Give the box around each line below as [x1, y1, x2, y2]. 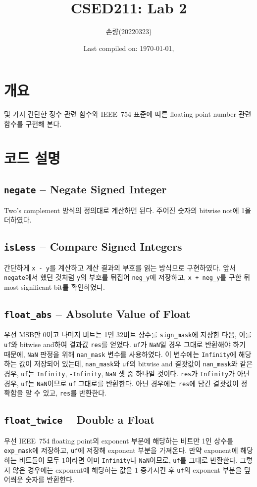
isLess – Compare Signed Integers [4, 239, 182, 254]
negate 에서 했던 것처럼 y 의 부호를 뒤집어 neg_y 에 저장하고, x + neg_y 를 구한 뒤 [4, 272, 251, 282]
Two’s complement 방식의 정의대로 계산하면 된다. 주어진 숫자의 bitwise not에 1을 [4, 205, 252, 215]
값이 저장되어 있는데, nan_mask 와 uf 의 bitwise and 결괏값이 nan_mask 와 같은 [19, 358, 253, 369]
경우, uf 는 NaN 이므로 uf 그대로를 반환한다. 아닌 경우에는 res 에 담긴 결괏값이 [4, 378, 239, 388]
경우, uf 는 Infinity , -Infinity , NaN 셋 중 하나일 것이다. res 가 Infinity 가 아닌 [4, 368, 250, 378]
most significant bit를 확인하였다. [4, 281, 105, 292]
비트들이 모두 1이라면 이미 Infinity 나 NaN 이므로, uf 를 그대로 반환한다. [19, 454, 238, 465]
